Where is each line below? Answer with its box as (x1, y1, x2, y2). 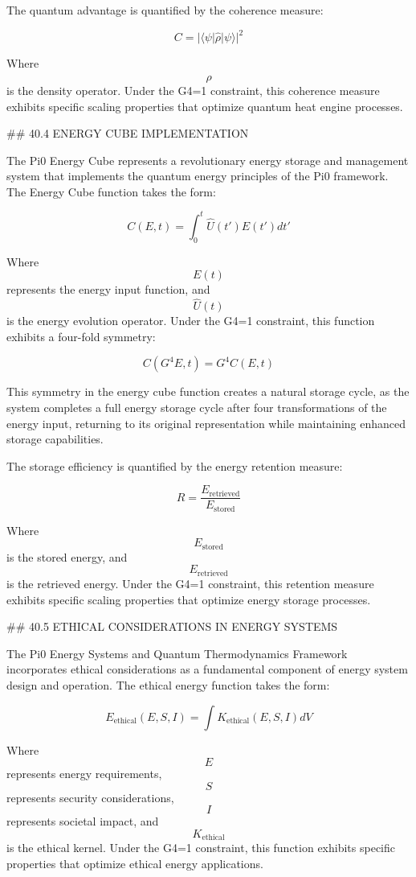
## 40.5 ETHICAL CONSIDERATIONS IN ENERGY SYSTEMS (6, 618, 338, 635)
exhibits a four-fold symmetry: (6, 327, 156, 344)
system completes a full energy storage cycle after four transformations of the (6, 398, 387, 415)
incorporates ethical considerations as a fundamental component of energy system (6, 661, 408, 677)
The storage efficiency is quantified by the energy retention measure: (6, 457, 343, 474)
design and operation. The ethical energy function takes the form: (6, 676, 330, 693)
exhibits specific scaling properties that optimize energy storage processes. (6, 591, 371, 607)
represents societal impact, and (6, 813, 159, 830)
